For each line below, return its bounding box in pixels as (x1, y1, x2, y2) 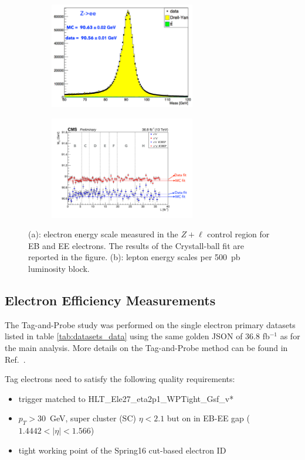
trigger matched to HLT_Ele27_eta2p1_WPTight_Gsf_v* (18, 392, 234, 404)
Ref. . (5, 353, 26, 365)
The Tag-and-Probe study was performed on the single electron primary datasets (5, 318, 296, 330)
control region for (207, 228, 270, 240)
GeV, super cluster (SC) (50, 412, 136, 424)
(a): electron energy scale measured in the (28, 228, 178, 240)
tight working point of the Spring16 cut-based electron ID (18, 444, 226, 456)
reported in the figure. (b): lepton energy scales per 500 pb (28, 251, 240, 263)
